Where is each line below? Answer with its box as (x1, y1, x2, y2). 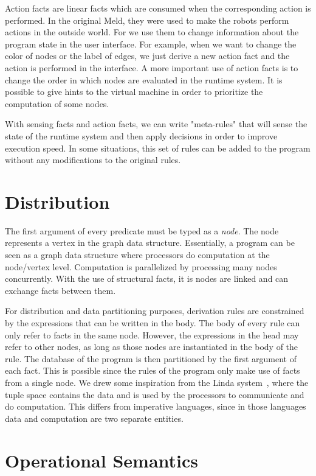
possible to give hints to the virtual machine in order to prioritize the (5, 85, 263, 98)
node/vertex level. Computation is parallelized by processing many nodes (5, 260, 277, 273)
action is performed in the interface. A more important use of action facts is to (5, 61, 298, 74)
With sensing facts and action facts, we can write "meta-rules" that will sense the (5, 117, 307, 130)
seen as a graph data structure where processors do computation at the (5, 248, 270, 261)
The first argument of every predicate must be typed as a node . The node (5, 224, 279, 237)
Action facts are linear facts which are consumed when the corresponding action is (5, 2, 311, 14)
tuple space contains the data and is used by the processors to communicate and (5, 388, 304, 401)
